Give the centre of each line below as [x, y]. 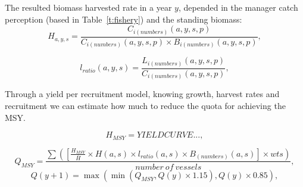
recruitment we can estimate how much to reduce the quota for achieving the [145, 105]
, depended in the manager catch [238, 7]
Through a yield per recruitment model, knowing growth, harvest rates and [142, 94]
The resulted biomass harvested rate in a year [88, 7]
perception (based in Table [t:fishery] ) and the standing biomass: [124, 19]
